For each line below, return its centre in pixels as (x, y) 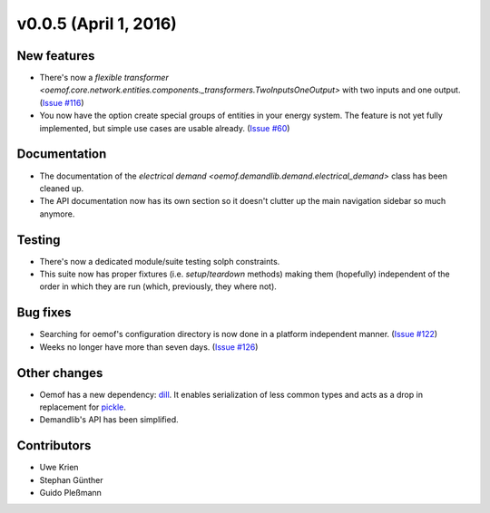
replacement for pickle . (83, 407)
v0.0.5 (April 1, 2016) (97, 24)
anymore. (57, 214)
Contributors (54, 445)
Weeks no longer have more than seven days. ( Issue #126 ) (149, 347)
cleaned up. (62, 188)
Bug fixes (44, 313)
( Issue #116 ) (62, 102)
